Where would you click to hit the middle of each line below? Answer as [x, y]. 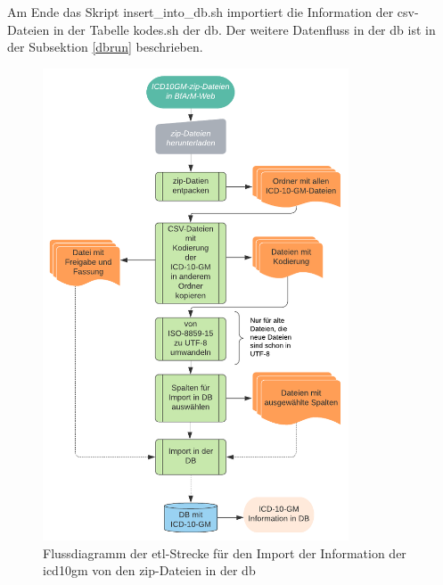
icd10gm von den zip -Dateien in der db [149, 570]
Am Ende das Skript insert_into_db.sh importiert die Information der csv [211, 12]
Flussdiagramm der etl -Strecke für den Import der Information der [225, 552]
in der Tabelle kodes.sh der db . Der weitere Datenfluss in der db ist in [244, 29]
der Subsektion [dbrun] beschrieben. [105, 47]
